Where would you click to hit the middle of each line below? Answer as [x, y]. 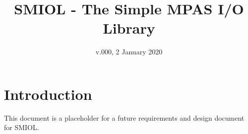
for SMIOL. [22, 127]
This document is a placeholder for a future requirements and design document [124, 117]
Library [129, 28]
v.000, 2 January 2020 [129, 52]
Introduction [48, 94]
